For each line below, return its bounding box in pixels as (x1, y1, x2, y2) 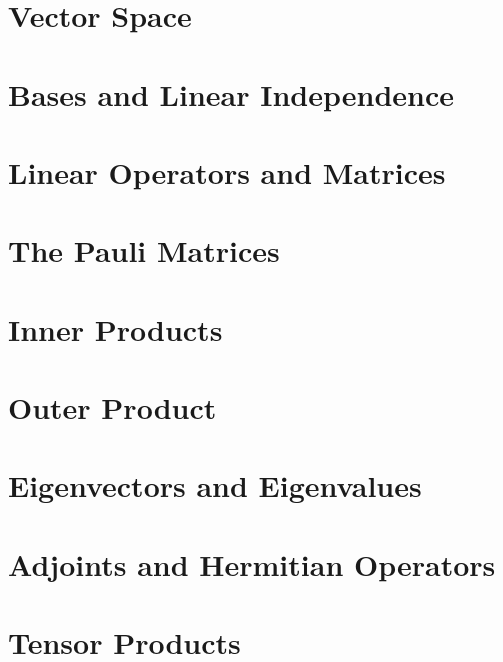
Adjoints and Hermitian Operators (8, 543, 496, 584)
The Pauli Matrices (8, 230, 280, 271)
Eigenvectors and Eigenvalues (8, 465, 422, 506)
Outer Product (8, 387, 217, 428)
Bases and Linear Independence (8, 73, 455, 114)
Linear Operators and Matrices (8, 151, 446, 192)
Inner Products (8, 308, 223, 349)
